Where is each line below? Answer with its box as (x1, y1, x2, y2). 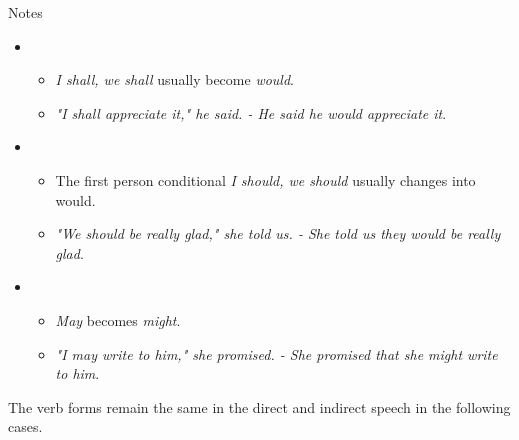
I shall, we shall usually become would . (55, 69, 294, 90)
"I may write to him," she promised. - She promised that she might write (55, 343, 498, 364)
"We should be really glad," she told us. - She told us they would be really (55, 223, 501, 244)
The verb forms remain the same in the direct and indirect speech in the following (8, 396, 511, 417)
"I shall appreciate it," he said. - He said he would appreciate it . (55, 102, 447, 123)
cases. (8, 416, 43, 437)
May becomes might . (55, 309, 181, 330)
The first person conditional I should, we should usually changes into (55, 169, 476, 190)
